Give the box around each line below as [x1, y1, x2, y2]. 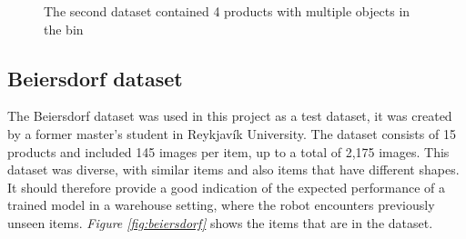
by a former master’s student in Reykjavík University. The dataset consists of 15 [7, 124, 456, 143]
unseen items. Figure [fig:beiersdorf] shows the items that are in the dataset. [7, 213, 433, 232]
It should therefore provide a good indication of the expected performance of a [7, 177, 445, 196]
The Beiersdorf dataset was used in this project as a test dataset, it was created [7, 106, 452, 125]
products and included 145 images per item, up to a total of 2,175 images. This [7, 142, 450, 161]
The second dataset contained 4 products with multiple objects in [44, 2, 410, 20]
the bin [44, 19, 84, 38]
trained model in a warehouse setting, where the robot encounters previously [7, 195, 435, 214]
